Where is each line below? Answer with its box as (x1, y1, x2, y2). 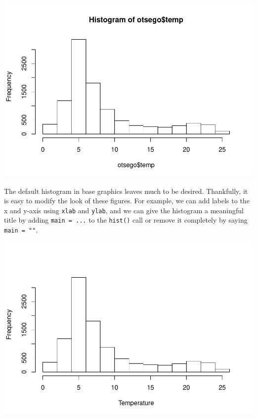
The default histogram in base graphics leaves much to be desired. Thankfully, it (4, 185, 248, 196)
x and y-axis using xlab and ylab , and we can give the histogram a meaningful (4, 205, 244, 215)
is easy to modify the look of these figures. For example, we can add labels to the (4, 195, 250, 206)
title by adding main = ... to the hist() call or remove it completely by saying (4, 215, 248, 225)
